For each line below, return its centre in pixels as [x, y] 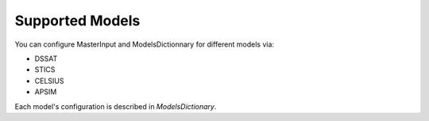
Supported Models [77, 21]
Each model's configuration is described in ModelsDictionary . [116, 106]
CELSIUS [49, 81]
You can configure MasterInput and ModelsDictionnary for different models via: [144, 44]
